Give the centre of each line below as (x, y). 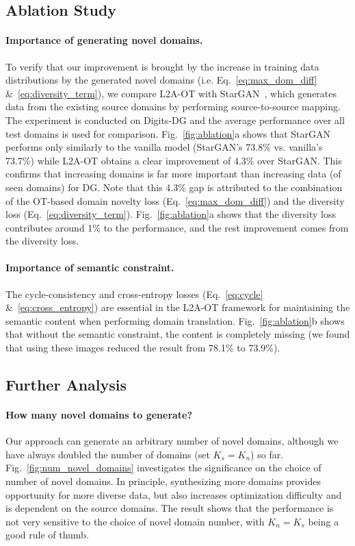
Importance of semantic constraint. (90, 268)
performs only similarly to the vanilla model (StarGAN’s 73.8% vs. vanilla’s (164, 147)
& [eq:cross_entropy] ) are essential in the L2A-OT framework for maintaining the (178, 307)
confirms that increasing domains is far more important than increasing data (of (173, 174)
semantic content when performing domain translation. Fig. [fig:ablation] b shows (175, 320)
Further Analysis (66, 385)
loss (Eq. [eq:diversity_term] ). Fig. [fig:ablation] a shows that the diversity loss (171, 214)
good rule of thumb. (47, 535)
